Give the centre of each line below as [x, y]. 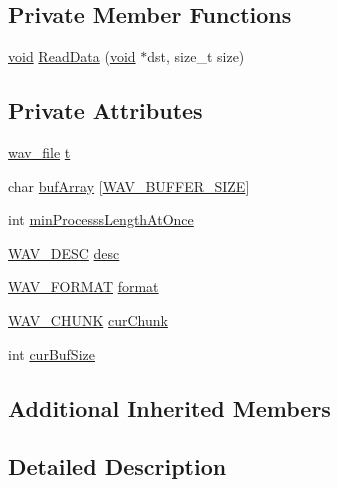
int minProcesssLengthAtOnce [101, 219]
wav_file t [39, 152]
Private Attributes [105, 110]
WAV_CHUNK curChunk [88, 319]
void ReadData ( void [72, 56]
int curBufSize [51, 353]
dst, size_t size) [196, 56]
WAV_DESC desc [64, 252]
